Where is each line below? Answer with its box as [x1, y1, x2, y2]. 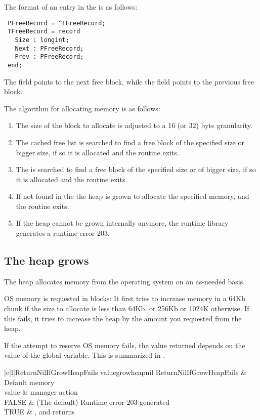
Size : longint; [15, 36, 69, 44]
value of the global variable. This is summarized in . [4, 350, 165, 360]
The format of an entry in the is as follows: [4, 2, 138, 12]
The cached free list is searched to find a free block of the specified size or [16, 137, 244, 147]
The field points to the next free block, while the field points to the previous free [4, 76, 254, 87]
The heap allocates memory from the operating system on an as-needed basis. [4, 276, 245, 286]
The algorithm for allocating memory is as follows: [4, 103, 160, 113]
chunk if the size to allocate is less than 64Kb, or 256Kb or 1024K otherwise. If [4, 303, 249, 314]
